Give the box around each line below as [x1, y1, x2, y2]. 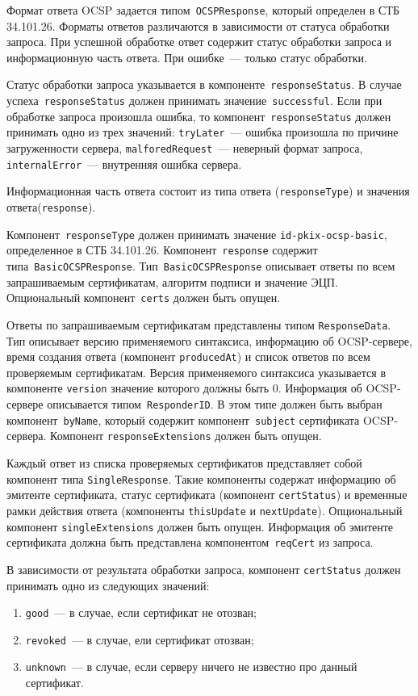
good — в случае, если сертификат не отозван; [25, 604, 257, 621]
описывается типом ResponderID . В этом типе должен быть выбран [47, 396, 382, 413]
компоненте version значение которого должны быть [6, 379, 270, 396]
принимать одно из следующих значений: [6, 577, 210, 593]
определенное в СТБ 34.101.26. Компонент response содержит [6, 241, 318, 258]
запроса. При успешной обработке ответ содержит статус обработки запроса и [6, 33, 392, 50]
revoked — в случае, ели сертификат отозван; [25, 631, 254, 648]
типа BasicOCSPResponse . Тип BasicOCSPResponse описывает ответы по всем [6, 258, 395, 274]
